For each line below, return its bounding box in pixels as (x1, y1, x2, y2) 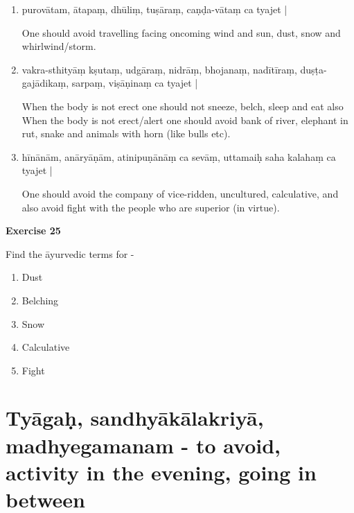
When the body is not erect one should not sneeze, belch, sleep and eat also (21, 98, 344, 113)
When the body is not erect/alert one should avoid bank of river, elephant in (21, 112, 348, 127)
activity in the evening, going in (6, 458, 317, 486)
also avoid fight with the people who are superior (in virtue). (21, 200, 280, 214)
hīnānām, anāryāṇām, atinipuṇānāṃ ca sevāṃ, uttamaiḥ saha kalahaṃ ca (21, 149, 336, 164)
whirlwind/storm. (21, 39, 96, 53)
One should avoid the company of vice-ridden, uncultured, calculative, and (21, 186, 339, 200)
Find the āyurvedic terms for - (6, 246, 134, 261)
